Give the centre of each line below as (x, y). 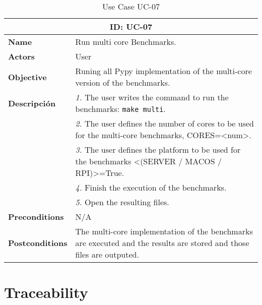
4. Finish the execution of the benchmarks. (151, 187)
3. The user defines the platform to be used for (158, 149)
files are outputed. (107, 254)
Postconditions (38, 243)
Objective (27, 77)
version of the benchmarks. (123, 82)
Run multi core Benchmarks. (126, 42)
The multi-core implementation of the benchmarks (164, 231)
